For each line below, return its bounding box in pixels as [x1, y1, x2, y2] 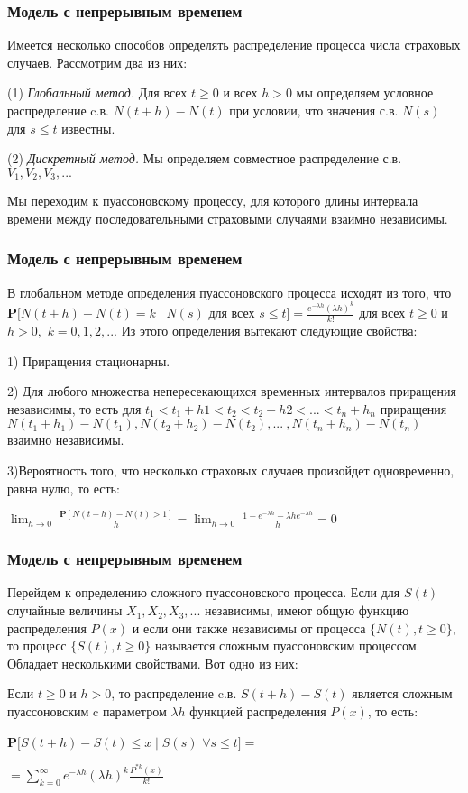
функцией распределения [189, 702, 326, 721]
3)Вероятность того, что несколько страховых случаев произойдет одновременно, [7, 460, 454, 479]
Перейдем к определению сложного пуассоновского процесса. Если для [7, 583, 400, 602]
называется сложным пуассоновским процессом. [154, 636, 420, 655]
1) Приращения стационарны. [7, 351, 170, 370]
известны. [61, 118, 115, 137]
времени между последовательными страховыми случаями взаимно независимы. [7, 208, 448, 227]
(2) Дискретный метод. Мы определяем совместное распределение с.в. [7, 149, 402, 168]
